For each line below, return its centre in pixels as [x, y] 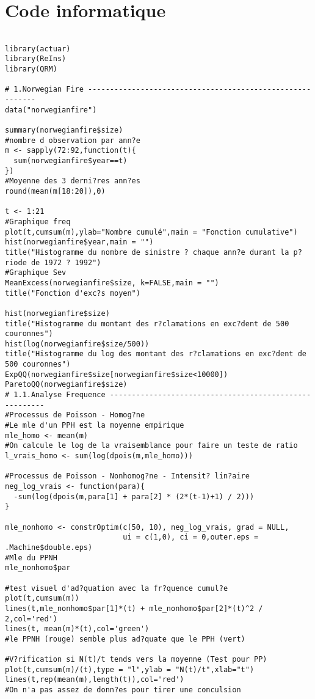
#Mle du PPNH [31, 558]
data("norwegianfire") [51, 110]
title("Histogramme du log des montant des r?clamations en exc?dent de [156, 354]
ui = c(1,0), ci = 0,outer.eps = [191, 537]
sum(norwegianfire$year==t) [71, 161]
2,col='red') [31, 619]
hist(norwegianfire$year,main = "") [79, 242]
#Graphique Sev [36, 273]
